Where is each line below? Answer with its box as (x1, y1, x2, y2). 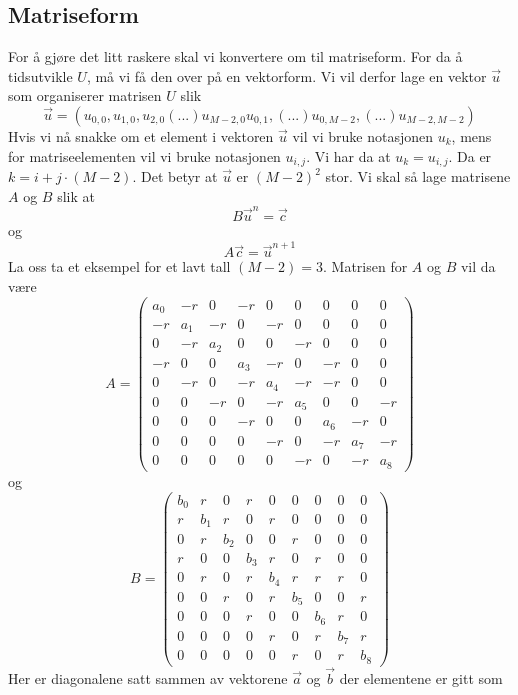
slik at (57, 185, 95, 206)
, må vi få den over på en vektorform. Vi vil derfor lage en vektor (86, 65, 487, 86)
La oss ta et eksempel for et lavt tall (8, 256, 231, 277)
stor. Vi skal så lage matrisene (325, 166, 511, 187)
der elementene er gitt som (339, 668, 503, 689)
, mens (451, 125, 492, 146)
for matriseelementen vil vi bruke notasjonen (8, 145, 281, 166)
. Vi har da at (306, 145, 391, 166)
